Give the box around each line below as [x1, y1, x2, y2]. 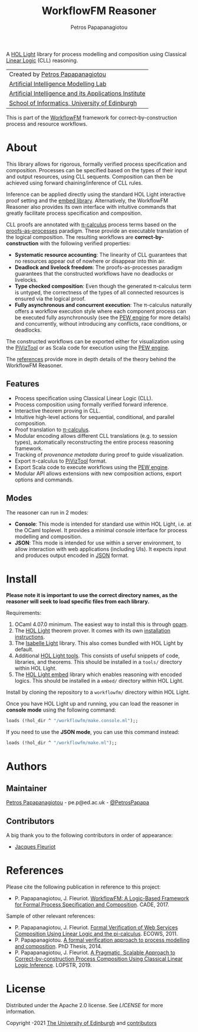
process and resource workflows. [6, 120, 88, 127]
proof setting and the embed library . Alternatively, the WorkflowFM [6, 196, 169, 204]
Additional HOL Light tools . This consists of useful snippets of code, [14, 652, 180, 659]
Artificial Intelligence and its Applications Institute [9, 89, 146, 97]
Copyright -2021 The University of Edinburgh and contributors [6, 1019, 157, 1026]
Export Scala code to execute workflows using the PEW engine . [14, 463, 170, 470]
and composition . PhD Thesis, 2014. [14, 942, 103, 949]
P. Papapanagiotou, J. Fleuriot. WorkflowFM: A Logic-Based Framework [14, 895, 190, 902]
